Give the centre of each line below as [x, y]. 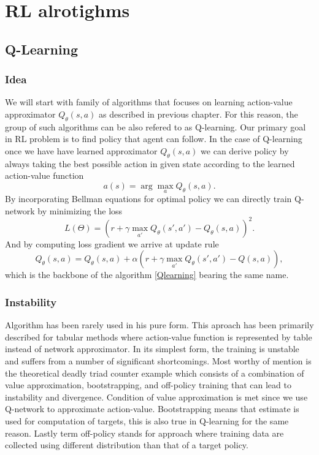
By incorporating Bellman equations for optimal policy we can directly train [148, 199]
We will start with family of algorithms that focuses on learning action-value [149, 102]
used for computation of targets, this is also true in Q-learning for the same [147, 421]
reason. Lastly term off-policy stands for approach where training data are [144, 433]
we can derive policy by [245, 150]
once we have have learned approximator [81, 150]
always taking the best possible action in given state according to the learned [150, 163]
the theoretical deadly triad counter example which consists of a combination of [155, 373]
